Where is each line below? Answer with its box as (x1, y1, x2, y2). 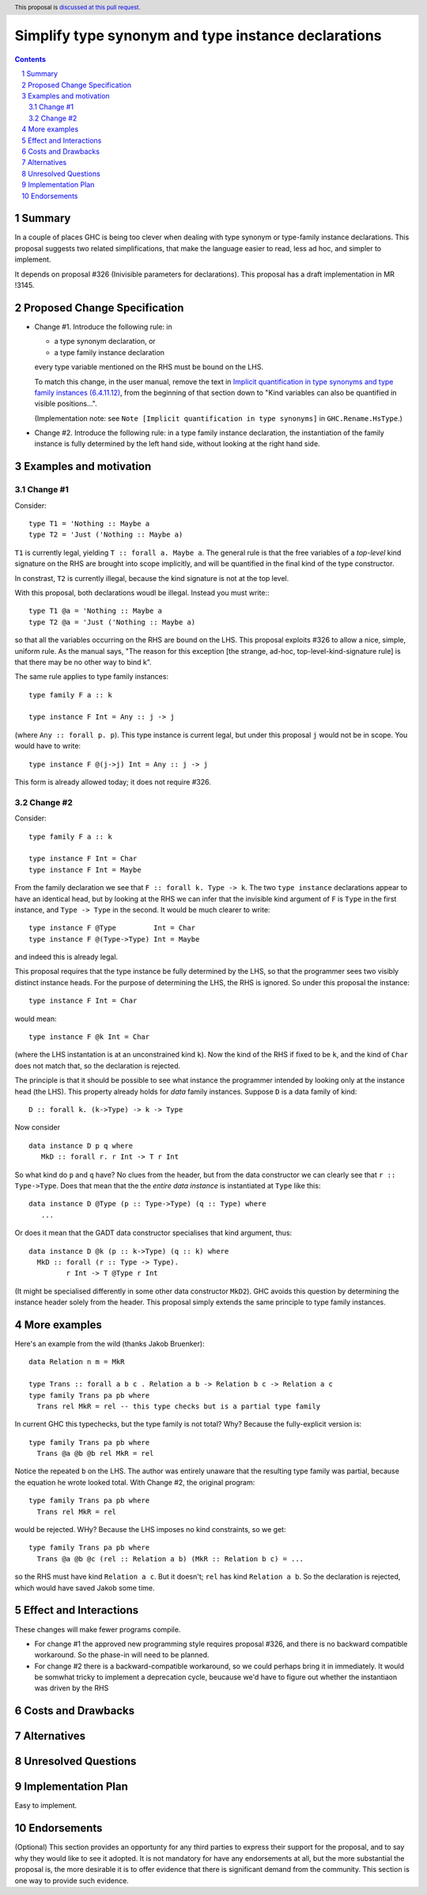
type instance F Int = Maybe (28, 865, 142, 874)
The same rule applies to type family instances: (14, 672, 169, 682)
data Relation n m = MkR (28, 1358, 125, 1366)
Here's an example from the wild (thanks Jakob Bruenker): (14, 1339, 205, 1348)
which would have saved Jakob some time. (14, 1583, 155, 1592)
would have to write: (14, 741, 81, 751)
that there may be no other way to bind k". (14, 657, 152, 667)
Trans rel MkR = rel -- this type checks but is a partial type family (36, 1401, 321, 1411)
